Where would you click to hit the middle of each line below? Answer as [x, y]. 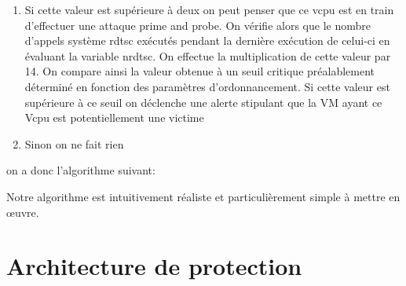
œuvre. [23, 212]
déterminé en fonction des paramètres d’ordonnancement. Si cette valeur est [207, 86]
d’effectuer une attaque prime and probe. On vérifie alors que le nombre [198, 25]
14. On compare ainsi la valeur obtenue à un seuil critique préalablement [199, 71]
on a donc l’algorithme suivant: [81, 170]
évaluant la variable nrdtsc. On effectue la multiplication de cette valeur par [208, 55]
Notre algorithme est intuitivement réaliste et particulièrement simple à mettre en [203, 196]
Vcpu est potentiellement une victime [114, 117]
